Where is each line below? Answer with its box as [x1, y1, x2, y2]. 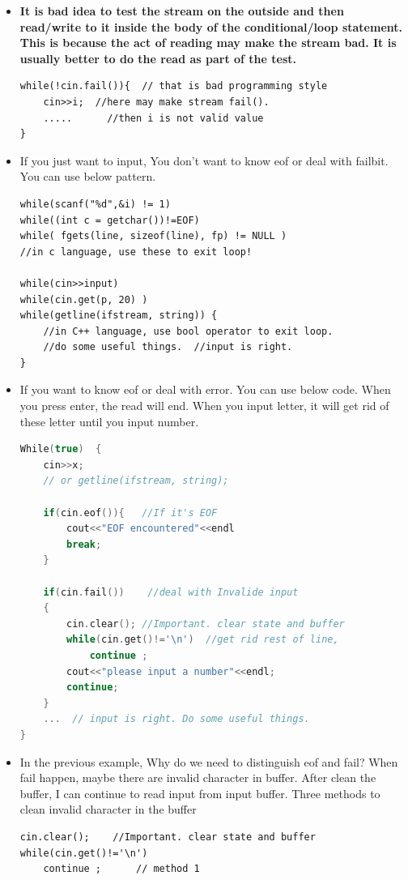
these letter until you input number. [19, 412, 199, 429]
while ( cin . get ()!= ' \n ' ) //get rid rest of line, [66, 634, 339, 646]
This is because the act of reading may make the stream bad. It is [19, 34, 397, 51]
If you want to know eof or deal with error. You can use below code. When [19, 381, 391, 398]
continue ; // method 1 [43, 863, 200, 875]
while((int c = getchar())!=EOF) [19, 214, 200, 226]
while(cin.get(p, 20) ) [19, 293, 148, 305]
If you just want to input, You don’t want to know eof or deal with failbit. [19, 152, 389, 169]
